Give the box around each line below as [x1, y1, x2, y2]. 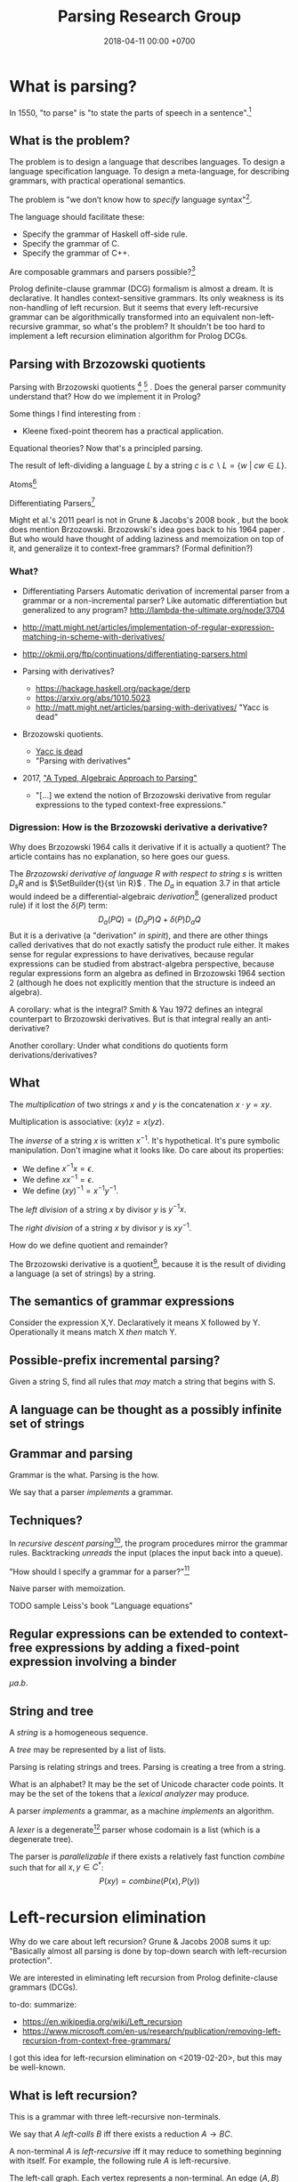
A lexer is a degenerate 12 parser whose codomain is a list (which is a [9, 1822, 261, 1835]
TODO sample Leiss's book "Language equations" [9, 1600, 193, 1612]
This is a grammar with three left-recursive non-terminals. [9, 2112, 221, 2122]
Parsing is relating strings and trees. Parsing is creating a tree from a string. [9, 1762, 286, 1773]
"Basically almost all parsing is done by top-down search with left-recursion [9, 1946, 287, 1957]
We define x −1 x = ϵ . [21, 1161, 94, 1174]
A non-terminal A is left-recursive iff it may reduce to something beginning [9, 2146, 282, 2157]
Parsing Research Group [57, 6, 242, 27]
